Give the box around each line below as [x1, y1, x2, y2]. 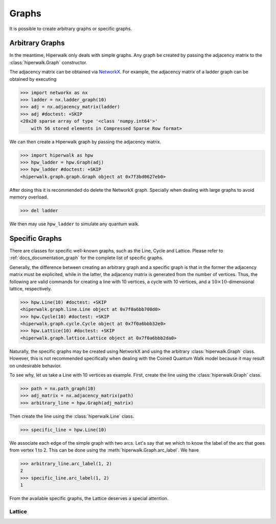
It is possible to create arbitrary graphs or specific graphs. [9, 26, 132, 32]
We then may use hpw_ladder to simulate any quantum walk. [9, 221, 140, 227]
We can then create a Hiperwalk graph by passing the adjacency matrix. [9, 139, 162, 145]
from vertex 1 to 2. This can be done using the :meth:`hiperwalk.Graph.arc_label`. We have [9, 447, 199, 453]
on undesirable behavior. [9, 362, 62, 369]
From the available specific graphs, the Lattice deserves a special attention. [9, 495, 169, 502]
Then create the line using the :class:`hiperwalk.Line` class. [9, 413, 134, 419]
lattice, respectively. [9, 285, 52, 291]
